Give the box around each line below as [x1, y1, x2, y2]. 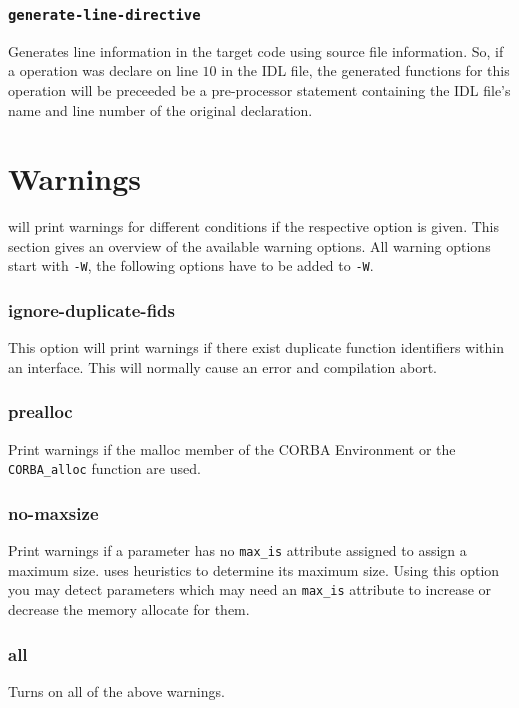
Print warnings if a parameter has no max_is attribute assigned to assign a [8, 540, 467, 561]
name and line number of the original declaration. [8, 99, 313, 120]
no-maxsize [8, 500, 99, 525]
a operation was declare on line [8, 60, 198, 81]
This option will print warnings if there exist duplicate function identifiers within [8, 337, 504, 358]
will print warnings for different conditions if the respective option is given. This [8, 216, 499, 237]
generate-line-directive [8, 6, 201, 23]
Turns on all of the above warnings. [8, 680, 225, 701]
